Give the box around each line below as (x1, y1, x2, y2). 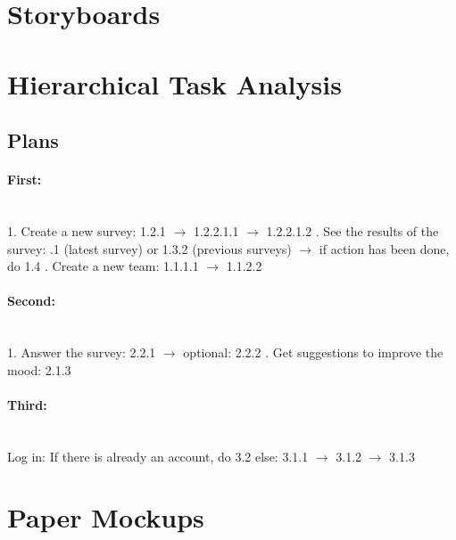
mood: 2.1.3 (7, 360, 71, 379)
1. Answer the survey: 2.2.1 (7, 343, 156, 362)
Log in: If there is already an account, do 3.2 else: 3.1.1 (7, 446, 309, 465)
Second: (7, 291, 55, 310)
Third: (7, 395, 47, 413)
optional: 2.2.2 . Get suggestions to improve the (183, 343, 444, 362)
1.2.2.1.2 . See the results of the (266, 221, 439, 240)
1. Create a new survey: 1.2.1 (7, 221, 166, 240)
